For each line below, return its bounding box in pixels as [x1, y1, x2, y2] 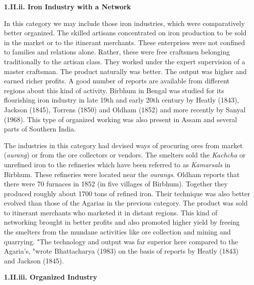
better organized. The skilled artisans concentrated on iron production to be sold [4, 27, 247, 38]
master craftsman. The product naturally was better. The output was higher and [4, 66, 247, 76]
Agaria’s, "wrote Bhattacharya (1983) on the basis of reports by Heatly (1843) [4, 246, 239, 256]
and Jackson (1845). [4, 255, 64, 265]
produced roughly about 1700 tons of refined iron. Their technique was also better [4, 188, 250, 198]
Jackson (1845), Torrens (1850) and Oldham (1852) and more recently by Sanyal [4, 104, 246, 114]
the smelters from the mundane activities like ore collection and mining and [4, 227, 231, 237]
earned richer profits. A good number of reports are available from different [4, 76, 230, 86]
